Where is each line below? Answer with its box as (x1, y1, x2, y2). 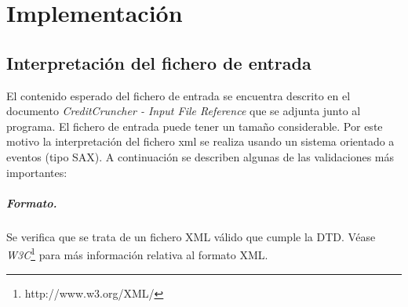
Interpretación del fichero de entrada (6, 50, 311, 74)
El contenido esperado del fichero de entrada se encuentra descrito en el (6, 87, 351, 103)
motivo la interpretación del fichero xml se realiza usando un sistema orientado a (6, 133, 395, 150)
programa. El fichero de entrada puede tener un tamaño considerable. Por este (6, 117, 383, 134)
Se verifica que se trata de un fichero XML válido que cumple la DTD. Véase (6, 228, 376, 244)
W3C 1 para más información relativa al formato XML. (6, 244, 268, 262)
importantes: (6, 164, 67, 180)
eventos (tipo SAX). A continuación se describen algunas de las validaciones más (6, 148, 395, 164)
